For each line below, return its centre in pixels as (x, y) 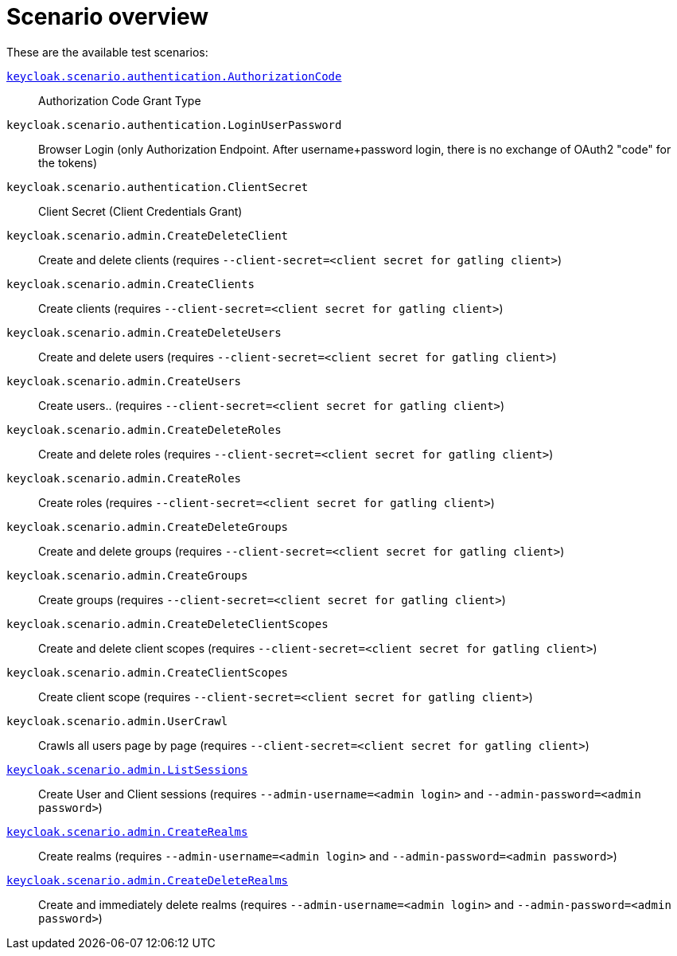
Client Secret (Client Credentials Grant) (140, 211)
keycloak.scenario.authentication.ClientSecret (158, 187)
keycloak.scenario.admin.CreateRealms (127, 831)
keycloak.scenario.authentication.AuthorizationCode (174, 76)
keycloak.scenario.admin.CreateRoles (124, 478)
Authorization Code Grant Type (120, 100)
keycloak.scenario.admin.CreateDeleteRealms (148, 880)
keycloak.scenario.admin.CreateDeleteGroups (148, 527)
